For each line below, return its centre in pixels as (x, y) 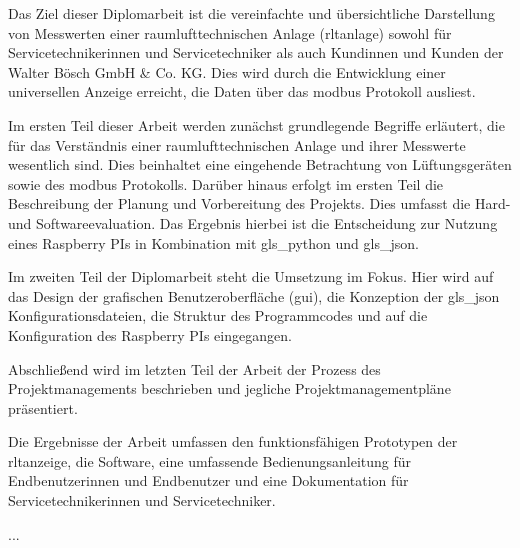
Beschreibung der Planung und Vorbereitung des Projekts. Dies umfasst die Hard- (259, 203)
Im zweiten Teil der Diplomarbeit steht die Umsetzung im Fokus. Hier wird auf (251, 276)
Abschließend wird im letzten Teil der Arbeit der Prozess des (194, 368)
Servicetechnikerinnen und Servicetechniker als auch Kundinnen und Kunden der (256, 52)
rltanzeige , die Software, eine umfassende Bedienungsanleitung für (210, 460)
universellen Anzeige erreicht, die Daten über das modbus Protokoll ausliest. (242, 91)
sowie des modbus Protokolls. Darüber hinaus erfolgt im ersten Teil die (226, 183)
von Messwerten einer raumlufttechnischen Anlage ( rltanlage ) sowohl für (230, 32)
